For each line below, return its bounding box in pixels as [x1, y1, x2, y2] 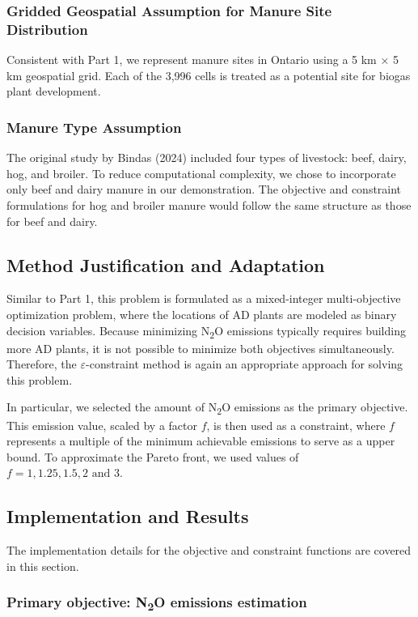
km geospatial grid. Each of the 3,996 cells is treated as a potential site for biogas [6, 66, 411, 83]
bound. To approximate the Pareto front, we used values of [6, 448, 299, 465]
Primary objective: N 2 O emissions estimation [6, 592, 307, 615]
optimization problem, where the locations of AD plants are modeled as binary [6, 305, 397, 322]
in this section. [6, 557, 79, 574]
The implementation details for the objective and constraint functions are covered [6, 542, 412, 559]
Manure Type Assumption [6, 117, 182, 137]
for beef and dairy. [6, 212, 98, 229]
